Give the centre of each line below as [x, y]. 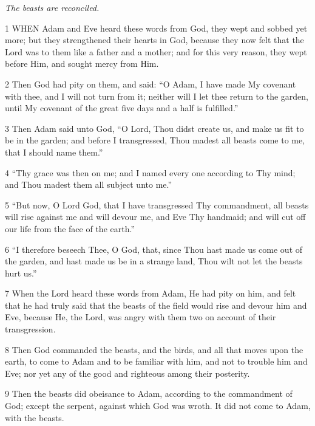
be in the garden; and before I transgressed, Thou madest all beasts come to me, [155, 140]
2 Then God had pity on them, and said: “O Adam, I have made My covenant [151, 84]
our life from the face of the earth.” [70, 228]
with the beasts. [35, 417]
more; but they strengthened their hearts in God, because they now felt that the [154, 40]
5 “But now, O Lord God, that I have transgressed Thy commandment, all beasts [157, 204]
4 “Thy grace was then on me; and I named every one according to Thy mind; [150, 172]
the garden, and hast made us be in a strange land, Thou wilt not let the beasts [154, 261]
